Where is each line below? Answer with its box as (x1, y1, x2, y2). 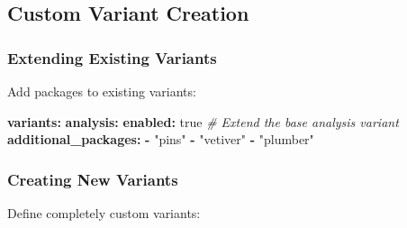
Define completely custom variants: (7, 204, 201, 222)
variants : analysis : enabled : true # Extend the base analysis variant (7, 112, 399, 131)
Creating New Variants (7, 168, 178, 190)
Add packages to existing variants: (7, 82, 196, 100)
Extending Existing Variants (7, 46, 217, 68)
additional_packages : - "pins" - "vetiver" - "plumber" (7, 130, 314, 149)
